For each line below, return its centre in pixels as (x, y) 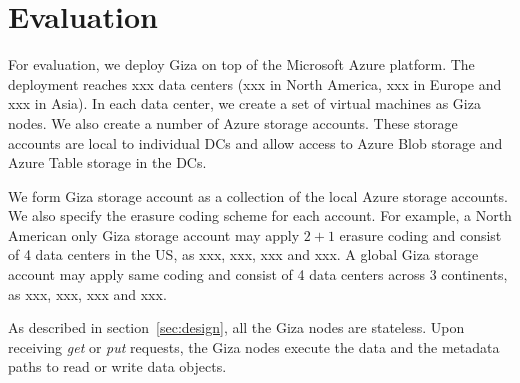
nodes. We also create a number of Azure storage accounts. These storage (233, 122)
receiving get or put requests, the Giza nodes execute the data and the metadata (254, 346)
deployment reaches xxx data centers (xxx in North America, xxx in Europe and (255, 83)
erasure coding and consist (420, 234)
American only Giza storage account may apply (154, 234)
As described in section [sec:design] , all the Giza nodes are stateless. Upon (236, 327)
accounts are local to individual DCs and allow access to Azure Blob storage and (255, 142)
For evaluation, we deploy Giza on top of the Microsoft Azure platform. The (241, 64)
